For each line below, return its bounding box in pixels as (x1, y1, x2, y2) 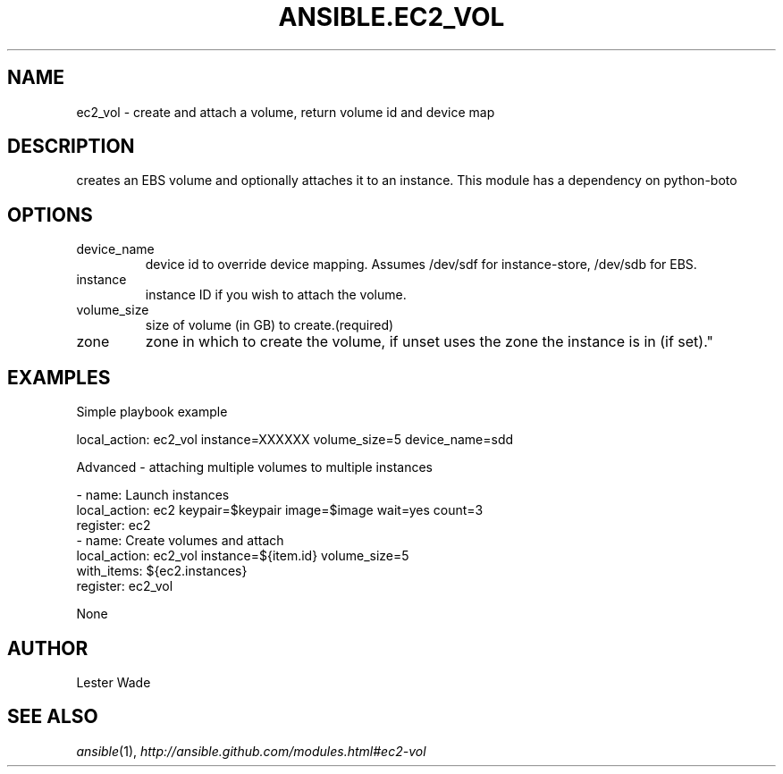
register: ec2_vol (76, 578, 173, 594)
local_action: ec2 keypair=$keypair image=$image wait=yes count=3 (76, 502, 484, 518)
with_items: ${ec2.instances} (76, 563, 248, 579)
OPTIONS (7, 203, 93, 226)
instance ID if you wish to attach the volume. (145, 287, 407, 303)
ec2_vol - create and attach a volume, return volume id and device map (76, 104, 495, 120)
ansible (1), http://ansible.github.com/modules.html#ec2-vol (76, 743, 426, 759)
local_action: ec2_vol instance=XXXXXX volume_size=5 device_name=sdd (76, 432, 514, 448)
